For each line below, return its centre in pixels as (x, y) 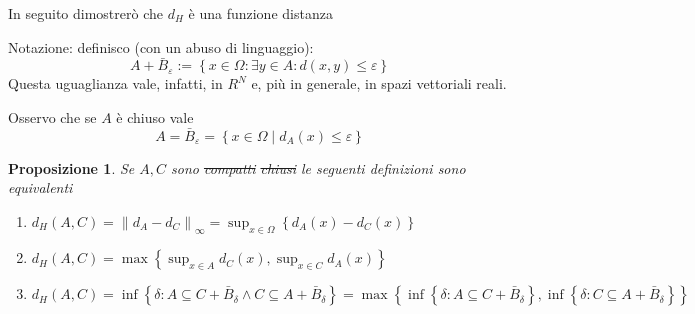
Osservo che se (52, 117)
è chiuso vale (155, 117)
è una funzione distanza (260, 13)
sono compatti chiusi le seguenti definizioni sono (318, 167)
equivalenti (40, 187)
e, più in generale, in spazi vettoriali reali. (379, 83)
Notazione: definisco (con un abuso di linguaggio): (161, 46)
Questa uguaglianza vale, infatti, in (115, 83)
